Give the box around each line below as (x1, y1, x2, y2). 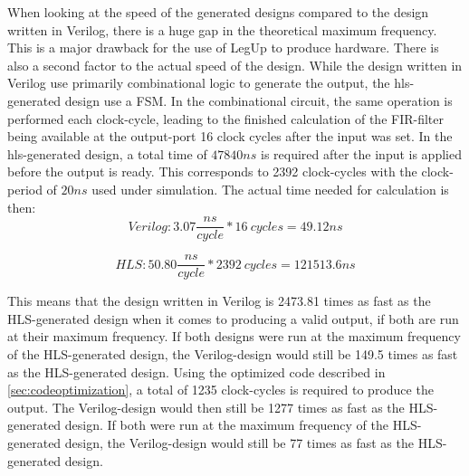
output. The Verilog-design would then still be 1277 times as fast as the (7, 397, 405, 416)
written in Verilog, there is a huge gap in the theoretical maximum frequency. (7, 20, 437, 39)
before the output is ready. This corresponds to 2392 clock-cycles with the (7, 162, 417, 181)
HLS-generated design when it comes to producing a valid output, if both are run (7, 309, 459, 328)
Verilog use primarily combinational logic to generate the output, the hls (7, 73, 410, 92)
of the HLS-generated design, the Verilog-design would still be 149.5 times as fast (7, 345, 458, 364)
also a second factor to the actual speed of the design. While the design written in (7, 55, 463, 74)
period (7, 179, 43, 198)
